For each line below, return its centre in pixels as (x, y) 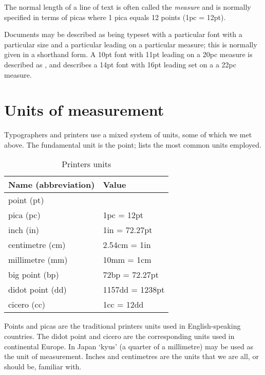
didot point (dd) (37, 290)
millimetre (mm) (38, 260)
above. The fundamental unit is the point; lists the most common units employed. (133, 144)
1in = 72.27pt (128, 230)
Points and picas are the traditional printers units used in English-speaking (122, 326)
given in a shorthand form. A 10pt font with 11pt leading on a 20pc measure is (128, 54)
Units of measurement (84, 110)
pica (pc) (24, 215)
